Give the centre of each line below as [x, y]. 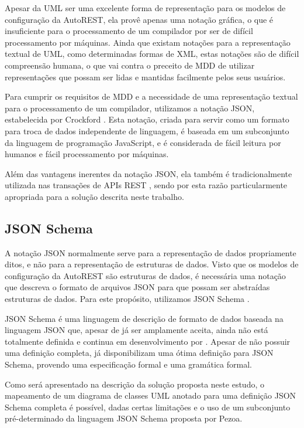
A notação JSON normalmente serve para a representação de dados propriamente [151, 252]
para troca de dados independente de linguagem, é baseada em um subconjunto [147, 130]
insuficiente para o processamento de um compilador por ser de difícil [129, 31]
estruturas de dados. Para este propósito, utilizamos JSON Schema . [127, 299]
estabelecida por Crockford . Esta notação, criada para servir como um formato [147, 119]
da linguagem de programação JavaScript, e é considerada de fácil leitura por [143, 142]
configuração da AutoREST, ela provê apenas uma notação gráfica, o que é [139, 19]
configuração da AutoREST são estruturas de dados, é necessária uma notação [145, 275]
